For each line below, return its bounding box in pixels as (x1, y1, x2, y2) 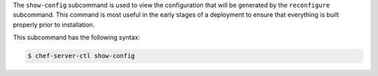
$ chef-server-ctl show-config (27, 52, 136, 60)
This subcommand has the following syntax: (13, 33, 140, 42)
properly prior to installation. (13, 20, 95, 29)
